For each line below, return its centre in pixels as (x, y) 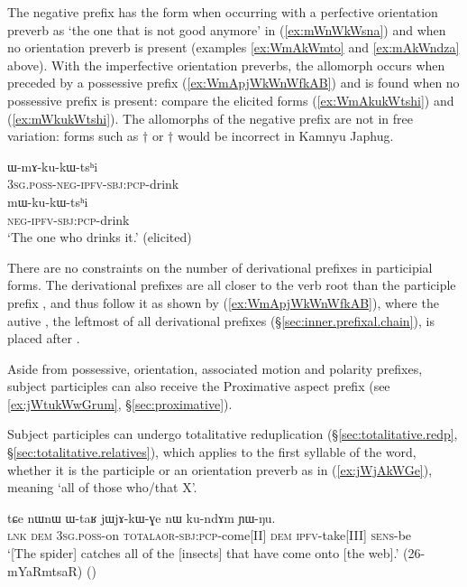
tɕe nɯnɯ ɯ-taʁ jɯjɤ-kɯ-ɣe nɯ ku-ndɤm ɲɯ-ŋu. (142, 517)
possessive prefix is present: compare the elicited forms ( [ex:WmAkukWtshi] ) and (231, 100)
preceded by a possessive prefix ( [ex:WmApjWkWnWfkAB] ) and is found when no (233, 83)
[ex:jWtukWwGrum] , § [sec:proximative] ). (120, 403)
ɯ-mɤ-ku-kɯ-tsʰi (53, 166)
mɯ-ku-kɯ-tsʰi (48, 201)
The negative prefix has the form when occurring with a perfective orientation (223, 12)
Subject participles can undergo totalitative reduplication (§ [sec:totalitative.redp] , (233, 434)
